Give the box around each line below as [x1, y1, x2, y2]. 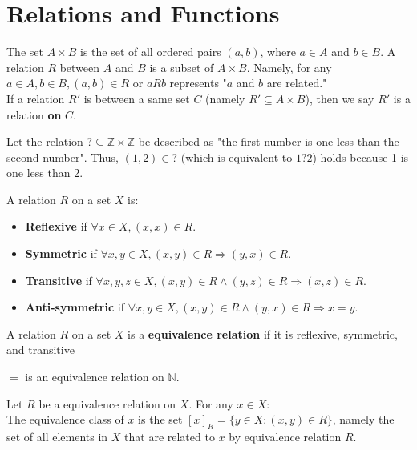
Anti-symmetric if [25, 299, 124, 315]
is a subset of [149, 58, 214, 75]
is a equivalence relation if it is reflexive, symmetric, [128, 325, 398, 342]
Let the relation [6, 133, 83, 150]
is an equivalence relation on [25, 368, 164, 385]
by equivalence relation [229, 428, 342, 445]
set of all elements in [6, 428, 108, 445]
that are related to [124, 428, 215, 445]
